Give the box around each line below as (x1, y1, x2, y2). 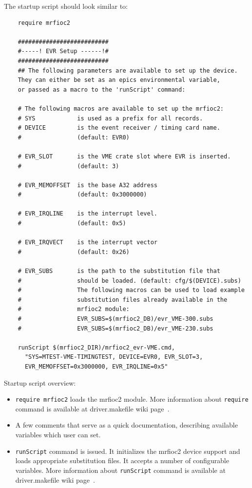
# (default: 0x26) (18, 248, 130, 255)
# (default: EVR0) (18, 134, 130, 141)
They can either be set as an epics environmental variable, (18, 77, 220, 84)
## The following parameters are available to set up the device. (18, 67, 238, 74)
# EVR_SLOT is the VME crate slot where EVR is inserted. (18, 153, 231, 160)
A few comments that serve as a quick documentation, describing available (15, 420, 238, 430)
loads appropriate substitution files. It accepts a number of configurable (15, 455, 229, 466)
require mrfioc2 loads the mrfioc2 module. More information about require (15, 394, 249, 404)
